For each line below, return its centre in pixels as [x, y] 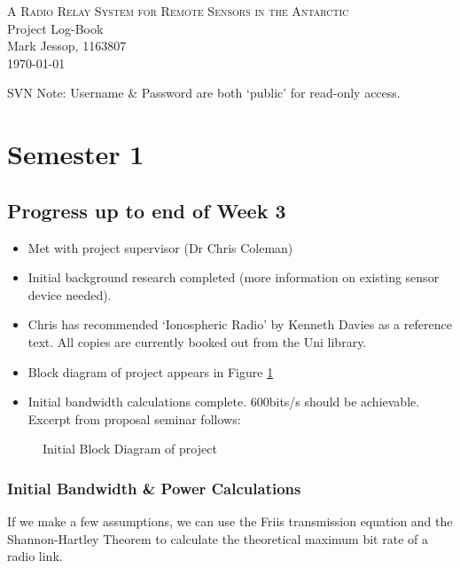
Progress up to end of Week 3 [147, 210]
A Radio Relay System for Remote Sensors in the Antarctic [178, 11]
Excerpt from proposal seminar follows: [134, 418]
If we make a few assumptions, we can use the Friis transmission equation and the [230, 521]
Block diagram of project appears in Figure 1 [151, 371]
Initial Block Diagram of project [130, 449]
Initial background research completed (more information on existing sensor [234, 277]
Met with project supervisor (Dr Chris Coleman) [160, 247]
